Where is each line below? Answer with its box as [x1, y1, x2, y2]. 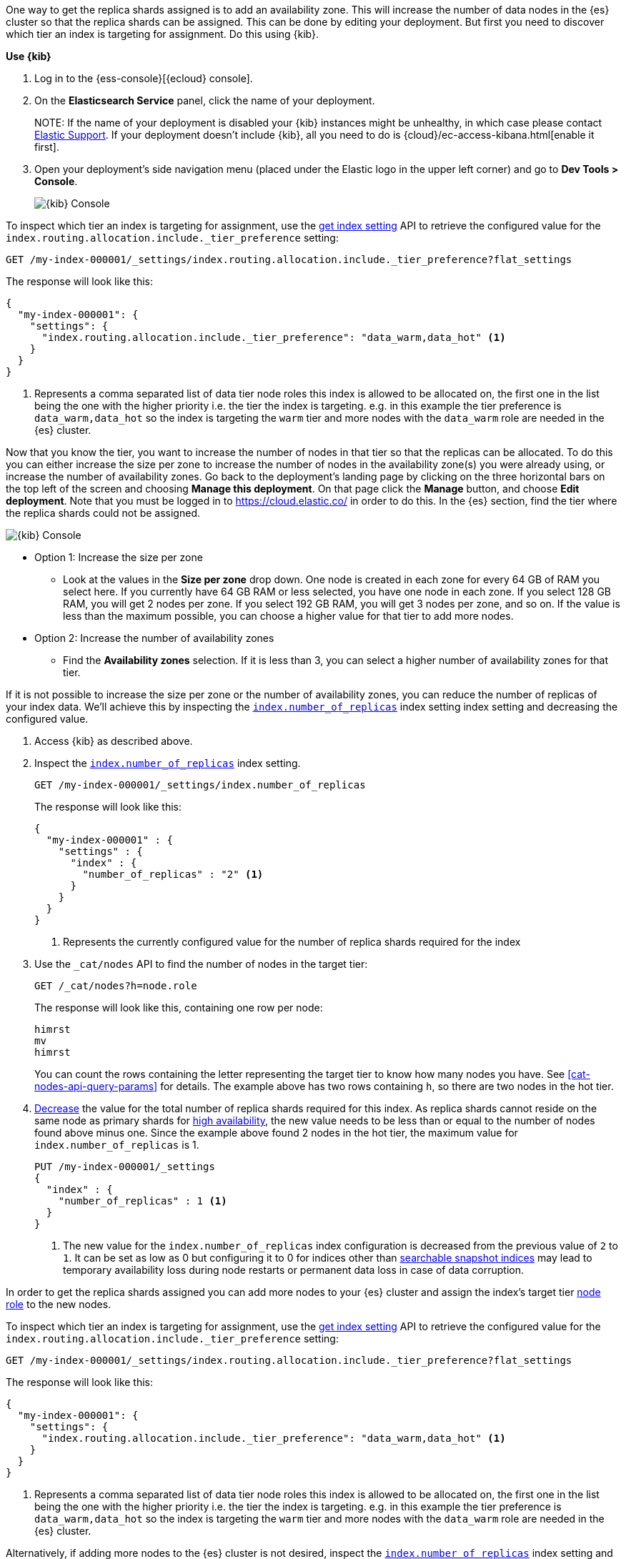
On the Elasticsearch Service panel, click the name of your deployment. [34, 94, 375, 107]
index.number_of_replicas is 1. [34, 1139, 199, 1151]
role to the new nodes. [6, 1298, 111, 1310]
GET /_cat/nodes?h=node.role [34, 980, 197, 991]
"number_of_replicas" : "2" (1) [82, 868, 264, 880]
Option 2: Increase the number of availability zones [34, 632, 274, 644]
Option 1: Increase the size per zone [34, 551, 203, 563]
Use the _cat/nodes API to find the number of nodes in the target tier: [34, 958, 368, 970]
